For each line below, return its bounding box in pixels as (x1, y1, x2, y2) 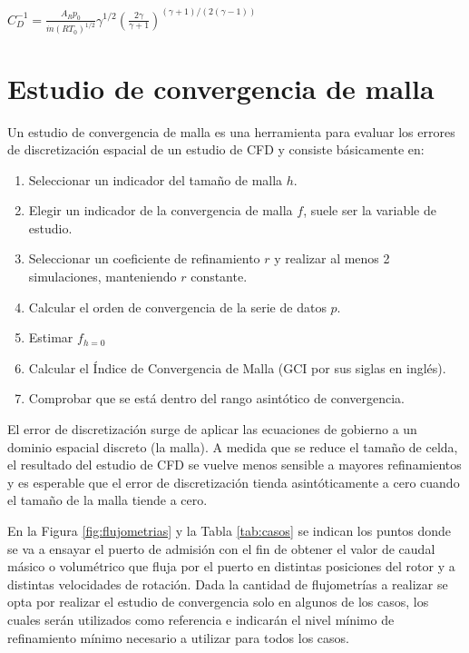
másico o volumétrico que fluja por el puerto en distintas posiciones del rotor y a (7, 557, 455, 576)
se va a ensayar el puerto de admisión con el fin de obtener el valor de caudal (7, 539, 435, 558)
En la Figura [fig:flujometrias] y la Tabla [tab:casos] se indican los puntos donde (7, 521, 452, 539)
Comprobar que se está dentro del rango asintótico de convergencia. (28, 389, 405, 408)
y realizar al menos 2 (274, 249, 390, 268)
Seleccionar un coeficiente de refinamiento (28, 249, 260, 268)
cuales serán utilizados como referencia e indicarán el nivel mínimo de (7, 609, 395, 628)
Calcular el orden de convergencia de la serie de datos (28, 297, 327, 316)
